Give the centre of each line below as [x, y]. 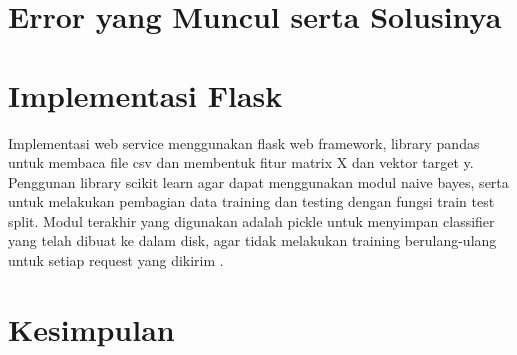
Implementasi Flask [145, 94]
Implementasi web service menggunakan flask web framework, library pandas [244, 142]
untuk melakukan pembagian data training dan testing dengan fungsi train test [251, 201]
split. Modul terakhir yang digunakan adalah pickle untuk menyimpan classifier [251, 220]
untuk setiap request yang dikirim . [116, 260]
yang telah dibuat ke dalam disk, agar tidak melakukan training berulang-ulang [252, 240]
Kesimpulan [91, 328]
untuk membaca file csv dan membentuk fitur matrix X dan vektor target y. [241, 162]
